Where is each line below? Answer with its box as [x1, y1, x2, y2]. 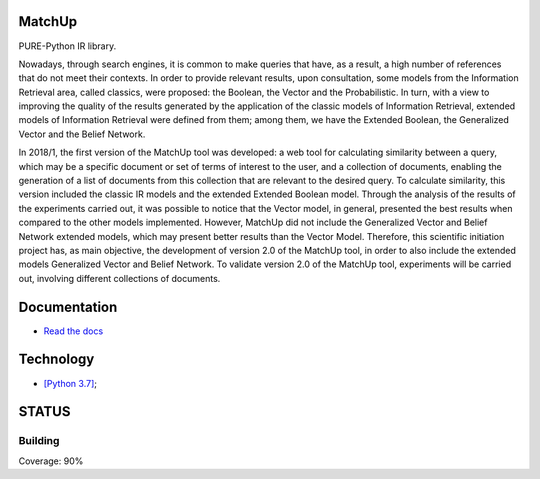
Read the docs [43, 325, 104, 337]
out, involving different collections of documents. [18, 272, 221, 284]
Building [18, 434, 60, 448]
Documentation [18, 298, 118, 315]
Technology [18, 351, 95, 368]
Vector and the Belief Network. [18, 128, 146, 140]
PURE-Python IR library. [18, 40, 117, 52]
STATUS [18, 403, 71, 420]
